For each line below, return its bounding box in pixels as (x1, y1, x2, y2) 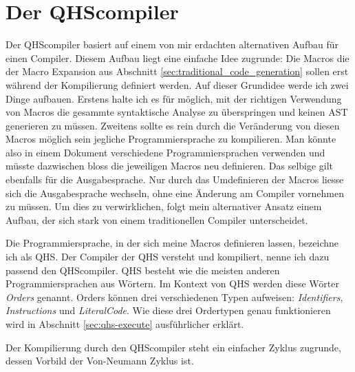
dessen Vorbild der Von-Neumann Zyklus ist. (6, 353, 194, 368)
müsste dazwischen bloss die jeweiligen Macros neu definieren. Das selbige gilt (6, 158, 334, 173)
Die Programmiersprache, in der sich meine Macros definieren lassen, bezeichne (6, 236, 339, 250)
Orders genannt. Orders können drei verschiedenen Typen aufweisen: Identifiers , (6, 289, 343, 304)
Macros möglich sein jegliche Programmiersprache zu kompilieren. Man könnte (6, 132, 336, 146)
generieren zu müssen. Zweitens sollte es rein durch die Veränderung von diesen (6, 118, 340, 132)
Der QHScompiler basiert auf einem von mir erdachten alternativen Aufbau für (6, 37, 338, 52)
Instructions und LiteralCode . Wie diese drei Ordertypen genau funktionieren (6, 303, 331, 318)
